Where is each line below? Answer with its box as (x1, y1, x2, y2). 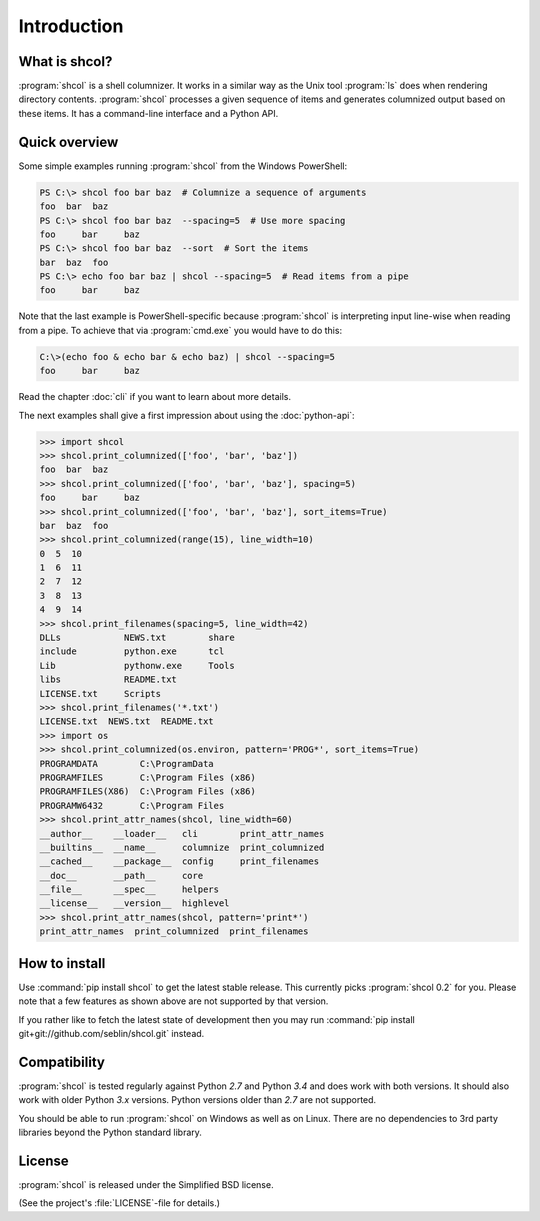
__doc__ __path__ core (39, 870, 204, 881)
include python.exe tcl (39, 646, 225, 657)
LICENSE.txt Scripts (39, 688, 162, 699)
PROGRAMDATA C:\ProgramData (39, 758, 214, 769)
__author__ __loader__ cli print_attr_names (39, 828, 325, 839)
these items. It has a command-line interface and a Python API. (18, 107, 279, 119)
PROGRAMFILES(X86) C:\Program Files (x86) (39, 786, 257, 797)
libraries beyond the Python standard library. (18, 1126, 202, 1138)
